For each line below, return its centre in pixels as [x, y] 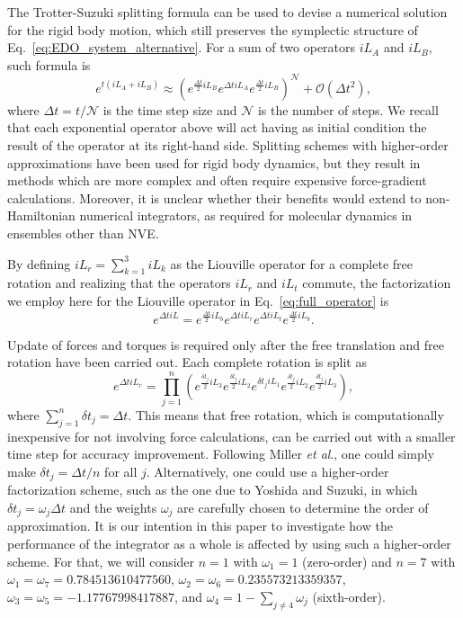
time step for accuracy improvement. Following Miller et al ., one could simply [221, 454]
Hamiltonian [41, 215]
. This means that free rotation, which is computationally [286, 414]
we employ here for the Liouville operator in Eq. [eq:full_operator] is [198, 301]
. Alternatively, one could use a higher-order [267, 471]
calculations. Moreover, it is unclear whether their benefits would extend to [214, 197]
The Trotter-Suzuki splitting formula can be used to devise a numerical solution [227, 12]
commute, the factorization [377, 283]
